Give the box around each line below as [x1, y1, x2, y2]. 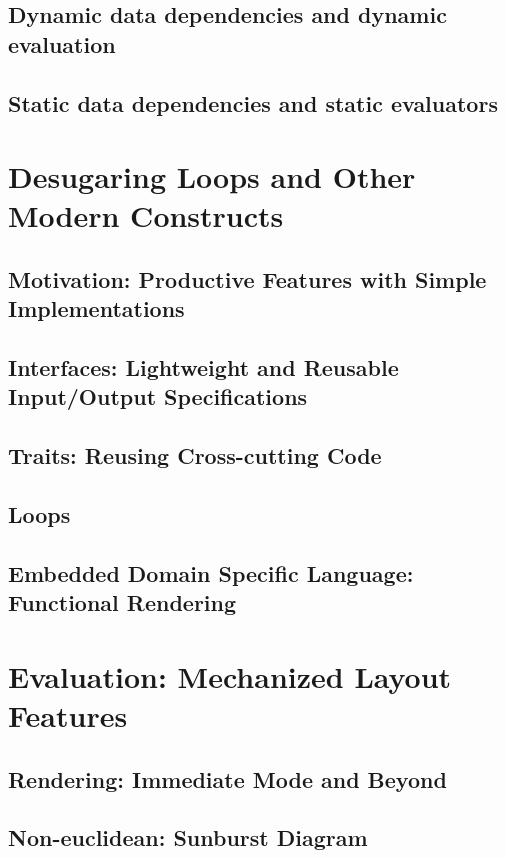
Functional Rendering [8, 587, 237, 618]
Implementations [8, 293, 185, 324]
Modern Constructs [8, 195, 284, 236]
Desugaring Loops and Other [8, 156, 416, 197]
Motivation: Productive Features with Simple [8, 263, 487, 294]
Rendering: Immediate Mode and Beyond [8, 763, 447, 794]
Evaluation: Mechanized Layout [8, 655, 452, 696]
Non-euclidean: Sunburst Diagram [8, 822, 368, 853]
